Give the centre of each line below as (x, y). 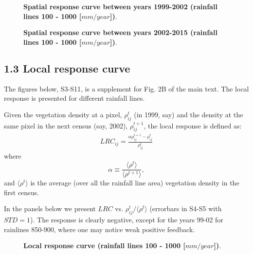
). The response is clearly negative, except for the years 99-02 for (127, 220)
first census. (21, 192)
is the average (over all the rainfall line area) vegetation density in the (135, 183)
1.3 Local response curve (67, 68)
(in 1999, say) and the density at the (189, 114)
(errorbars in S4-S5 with (186, 209)
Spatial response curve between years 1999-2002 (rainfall (120, 6)
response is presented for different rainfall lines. (74, 98)
